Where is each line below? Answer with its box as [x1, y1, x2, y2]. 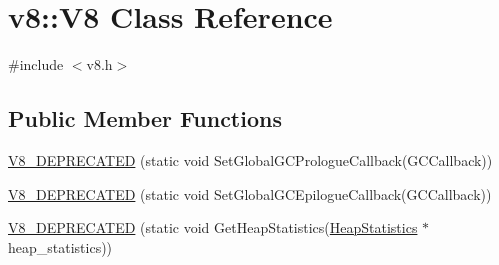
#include [8, 54, 64, 75]
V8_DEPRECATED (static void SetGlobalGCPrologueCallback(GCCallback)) [8, 149, 493, 170]
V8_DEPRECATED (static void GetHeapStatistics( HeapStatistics [8, 217, 418, 238]
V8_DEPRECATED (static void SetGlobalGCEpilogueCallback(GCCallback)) [8, 183, 492, 204]
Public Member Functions [8, 103, 282, 134]
